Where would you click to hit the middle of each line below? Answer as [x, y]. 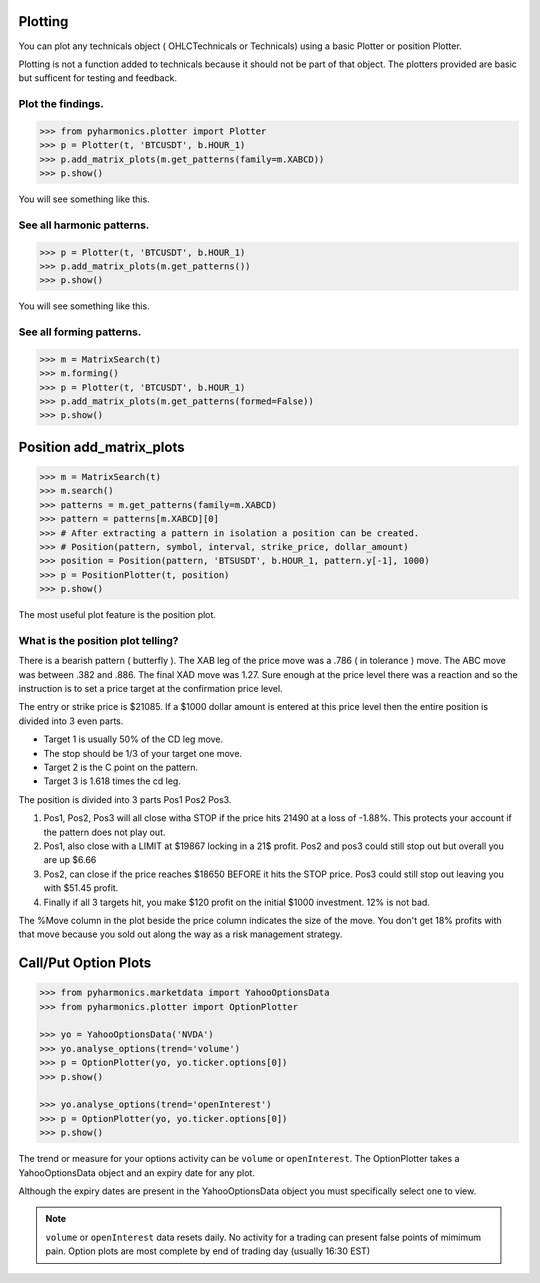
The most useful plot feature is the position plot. [117, 615]
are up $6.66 [70, 860]
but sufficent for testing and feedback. [97, 78]
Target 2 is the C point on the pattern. [121, 767]
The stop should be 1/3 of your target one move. [143, 753]
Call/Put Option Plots [85, 963]
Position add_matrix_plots [101, 446]
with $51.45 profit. [81, 888]
